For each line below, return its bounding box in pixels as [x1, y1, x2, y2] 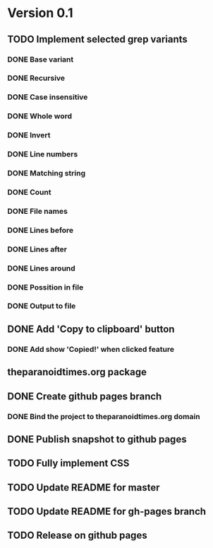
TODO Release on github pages [7, 530, 147, 542]
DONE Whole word [7, 111, 73, 121]
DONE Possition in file [7, 282, 84, 292]
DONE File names [7, 206, 68, 216]
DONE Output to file [7, 301, 76, 311]
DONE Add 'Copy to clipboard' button [7, 323, 175, 335]
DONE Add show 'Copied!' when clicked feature [7, 344, 175, 354]
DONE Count [7, 187, 51, 197]
